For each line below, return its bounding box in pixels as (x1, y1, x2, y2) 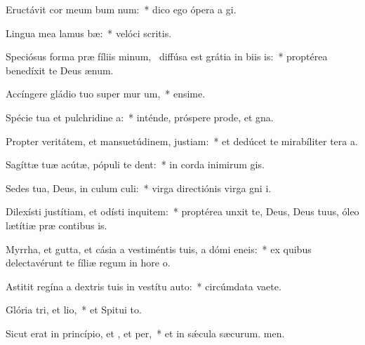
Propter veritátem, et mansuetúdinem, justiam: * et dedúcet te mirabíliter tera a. (6, 133, 358, 148)
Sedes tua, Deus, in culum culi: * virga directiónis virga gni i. (6, 180, 272, 195)
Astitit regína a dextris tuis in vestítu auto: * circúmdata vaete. (6, 278, 281, 293)
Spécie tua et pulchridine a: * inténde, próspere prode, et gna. (6, 109, 274, 124)
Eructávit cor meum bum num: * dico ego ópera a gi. (6, 2, 237, 16)
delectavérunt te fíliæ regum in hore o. (6, 255, 171, 270)
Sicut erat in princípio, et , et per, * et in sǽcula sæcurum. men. (6, 325, 285, 340)
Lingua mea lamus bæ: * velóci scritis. (6, 25, 172, 40)
